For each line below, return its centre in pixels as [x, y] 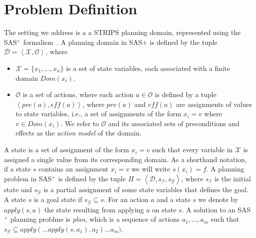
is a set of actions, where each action [78, 94]
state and [18, 189]
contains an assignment [73, 169]
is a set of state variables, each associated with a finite [148, 68]
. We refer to [80, 123]
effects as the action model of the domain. [78, 133]
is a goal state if [58, 199]
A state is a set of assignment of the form [67, 150]
